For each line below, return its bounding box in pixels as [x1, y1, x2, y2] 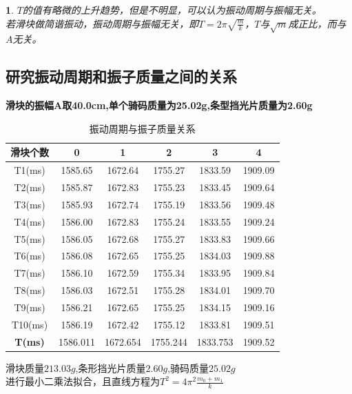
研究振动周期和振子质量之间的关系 [6, 66, 237, 87]
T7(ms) [14, 266, 45, 280]
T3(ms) [14, 197, 45, 211]
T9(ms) [14, 299, 45, 314]
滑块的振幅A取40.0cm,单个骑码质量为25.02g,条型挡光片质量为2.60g [6, 98, 313, 112]
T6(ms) [14, 248, 45, 263]
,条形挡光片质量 [75, 360, 146, 375]
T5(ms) [14, 231, 45, 246]
